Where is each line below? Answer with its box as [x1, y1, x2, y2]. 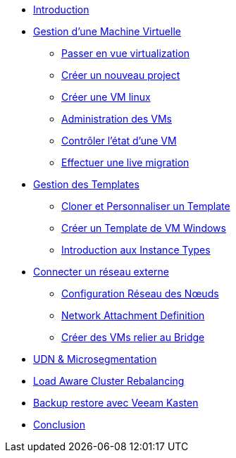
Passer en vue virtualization [61, 47, 190, 59]
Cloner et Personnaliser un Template [61, 200, 230, 212]
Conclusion [33, 419, 86, 431]
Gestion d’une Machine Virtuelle [33, 25, 181, 37]
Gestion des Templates [33, 178, 139, 190]
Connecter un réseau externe [33, 266, 169, 278]
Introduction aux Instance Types [61, 244, 211, 256]
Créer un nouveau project [61, 69, 180, 81]
